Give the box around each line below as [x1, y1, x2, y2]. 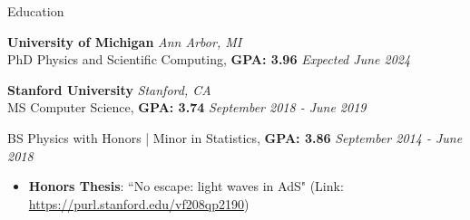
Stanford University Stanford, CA [7, 80, 211, 99]
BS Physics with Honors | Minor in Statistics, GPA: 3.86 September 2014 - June [7, 128, 463, 147]
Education [7, 2, 64, 20]
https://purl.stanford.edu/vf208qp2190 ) [28, 194, 250, 213]
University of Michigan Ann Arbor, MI [7, 32, 242, 51]
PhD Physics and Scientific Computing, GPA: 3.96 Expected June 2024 [7, 50, 411, 69]
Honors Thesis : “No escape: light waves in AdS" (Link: [28, 177, 344, 196]
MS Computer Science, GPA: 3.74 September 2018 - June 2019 [7, 98, 367, 117]
